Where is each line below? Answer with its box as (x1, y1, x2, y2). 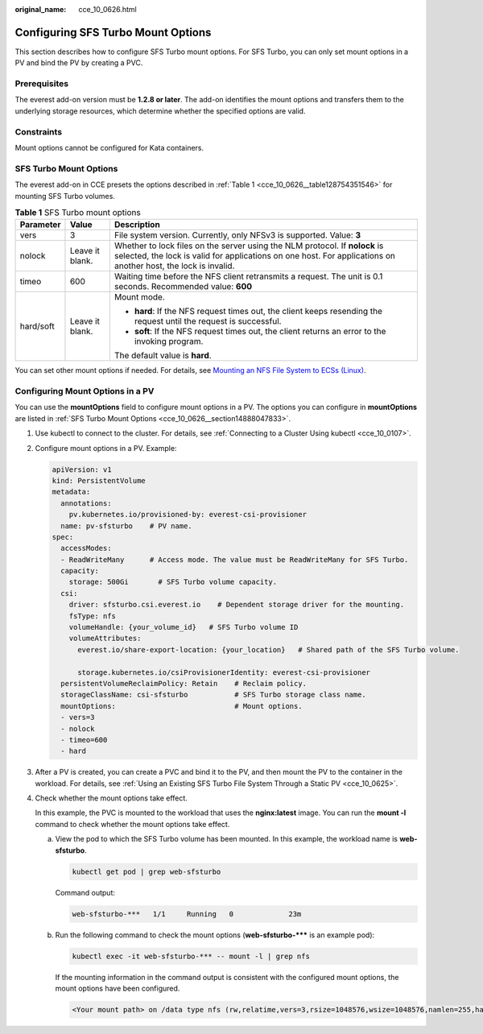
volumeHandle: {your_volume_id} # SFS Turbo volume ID (68, 622, 299, 632)
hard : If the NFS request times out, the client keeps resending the (134, 306, 382, 317)
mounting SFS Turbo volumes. (14, 191, 116, 201)
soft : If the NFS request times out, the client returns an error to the (134, 326, 386, 337)
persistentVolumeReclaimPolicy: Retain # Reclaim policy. (60, 679, 308, 688)
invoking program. (134, 336, 204, 347)
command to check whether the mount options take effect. (35, 819, 230, 829)
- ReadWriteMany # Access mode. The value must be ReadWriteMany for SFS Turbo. (60, 555, 409, 564)
